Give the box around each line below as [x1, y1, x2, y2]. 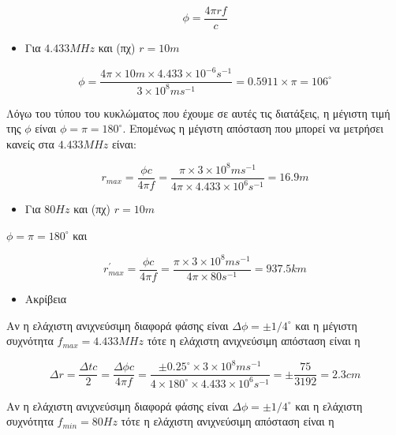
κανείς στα [6, 135, 54, 152]
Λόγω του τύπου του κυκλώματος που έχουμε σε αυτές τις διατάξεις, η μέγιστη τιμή [6, 104, 390, 121]
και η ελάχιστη [295, 397, 363, 414]
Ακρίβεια [24, 291, 67, 306]
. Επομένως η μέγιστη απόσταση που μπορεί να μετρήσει [122, 120, 383, 137]
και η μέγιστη [295, 317, 357, 333]
